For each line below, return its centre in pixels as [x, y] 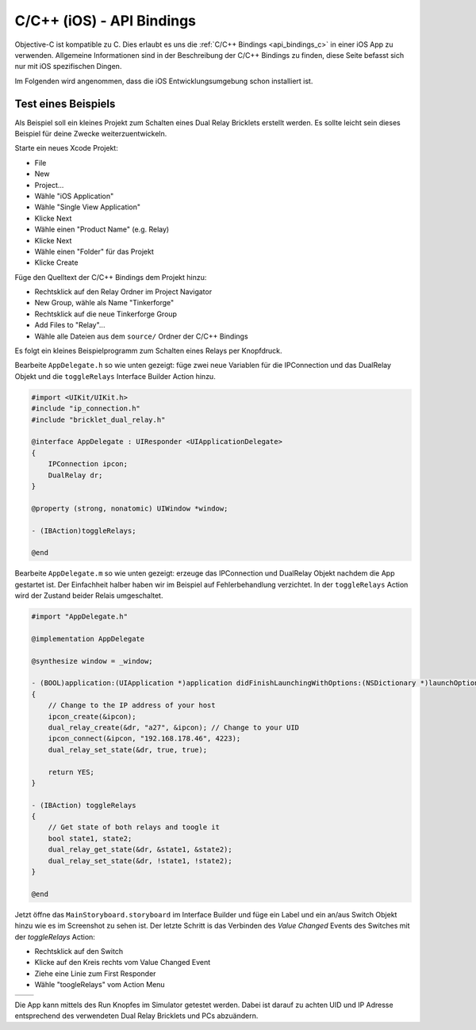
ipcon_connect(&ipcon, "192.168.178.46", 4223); [144, 739]
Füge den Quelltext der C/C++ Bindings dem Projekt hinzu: [111, 277]
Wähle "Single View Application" [88, 207]
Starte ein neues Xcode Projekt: [66, 148]
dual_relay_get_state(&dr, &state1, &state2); [140, 850]
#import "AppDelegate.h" [80, 617]
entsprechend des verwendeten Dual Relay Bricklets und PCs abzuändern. [136, 1016]
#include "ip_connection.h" [86, 409]
